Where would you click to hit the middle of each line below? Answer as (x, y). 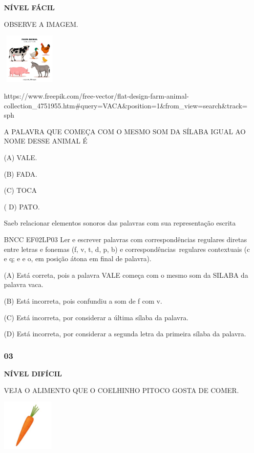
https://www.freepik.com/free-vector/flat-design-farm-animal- (96, 96)
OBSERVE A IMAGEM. (41, 24)
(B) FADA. (21, 174)
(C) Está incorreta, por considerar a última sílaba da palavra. (96, 317)
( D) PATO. (22, 206)
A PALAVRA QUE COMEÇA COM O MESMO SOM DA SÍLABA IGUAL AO (125, 131)
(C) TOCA (21, 190)
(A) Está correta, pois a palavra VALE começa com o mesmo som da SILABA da (126, 275)
